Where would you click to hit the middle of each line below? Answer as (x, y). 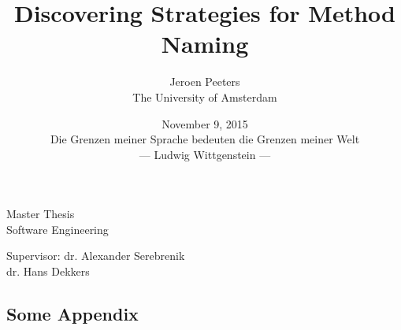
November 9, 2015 (205, 123)
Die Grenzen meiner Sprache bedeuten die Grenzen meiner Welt (205, 139)
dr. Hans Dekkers (48, 271)
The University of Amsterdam (205, 96)
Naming (205, 44)
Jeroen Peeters (205, 82)
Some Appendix (72, 314)
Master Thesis (41, 214)
